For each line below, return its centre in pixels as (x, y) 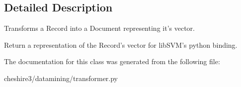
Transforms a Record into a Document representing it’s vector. (99, 28)
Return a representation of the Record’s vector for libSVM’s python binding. (121, 44)
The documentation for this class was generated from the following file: (112, 61)
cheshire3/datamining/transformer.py (61, 78)
